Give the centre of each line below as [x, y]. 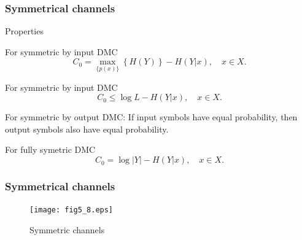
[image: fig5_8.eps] [72, 210]
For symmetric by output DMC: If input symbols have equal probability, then [151, 117]
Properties [24, 31]
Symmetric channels [67, 229]
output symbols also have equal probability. [87, 129]
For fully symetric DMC [50, 149]
